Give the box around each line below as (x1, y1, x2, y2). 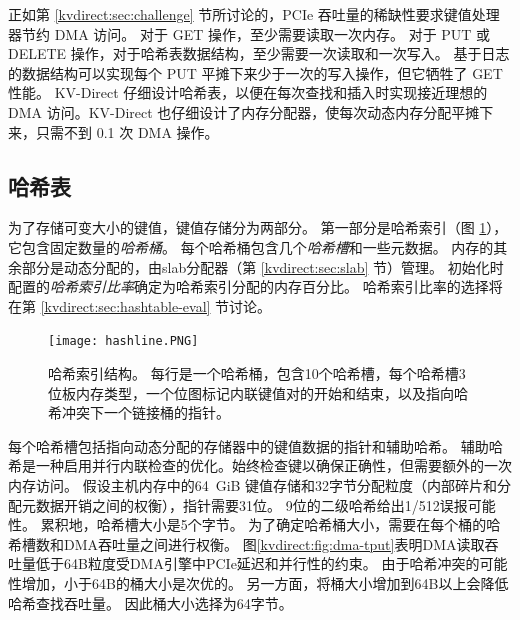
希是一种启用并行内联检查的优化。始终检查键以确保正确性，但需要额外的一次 (8, 455, 512, 476)
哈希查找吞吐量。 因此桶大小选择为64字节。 (8, 592, 293, 613)
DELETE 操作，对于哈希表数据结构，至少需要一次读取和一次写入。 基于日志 (8, 43, 510, 64)
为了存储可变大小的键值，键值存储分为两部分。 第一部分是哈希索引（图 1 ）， (8, 217, 508, 238)
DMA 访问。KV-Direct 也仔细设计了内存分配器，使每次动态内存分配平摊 (8, 101, 480, 122)
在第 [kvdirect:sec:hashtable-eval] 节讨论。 (8, 295, 272, 316)
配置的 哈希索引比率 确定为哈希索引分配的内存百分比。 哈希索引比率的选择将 (8, 276, 503, 297)
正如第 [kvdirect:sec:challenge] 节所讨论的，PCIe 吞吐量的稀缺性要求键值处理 (8, 4, 500, 24)
